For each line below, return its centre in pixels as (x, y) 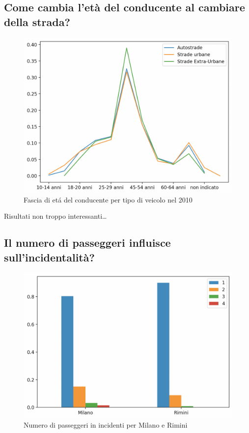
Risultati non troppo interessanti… (55, 216)
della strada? (37, 21)
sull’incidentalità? (49, 257)
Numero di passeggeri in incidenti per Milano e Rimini (106, 424)
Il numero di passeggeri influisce (87, 243)
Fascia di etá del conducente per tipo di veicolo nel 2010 (108, 199)
